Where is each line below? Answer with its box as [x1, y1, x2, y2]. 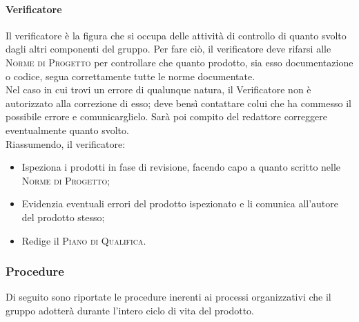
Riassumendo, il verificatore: [6, 136, 126, 151]
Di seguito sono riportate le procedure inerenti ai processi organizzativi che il [6, 290, 331, 304]
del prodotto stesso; [21, 209, 105, 224]
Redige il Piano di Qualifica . [21, 233, 146, 247]
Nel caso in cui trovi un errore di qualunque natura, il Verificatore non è [6, 82, 311, 97]
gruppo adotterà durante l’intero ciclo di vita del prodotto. [6, 303, 254, 317]
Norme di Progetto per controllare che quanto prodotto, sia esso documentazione [6, 55, 353, 69]
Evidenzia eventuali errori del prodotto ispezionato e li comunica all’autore [21, 196, 339, 211]
